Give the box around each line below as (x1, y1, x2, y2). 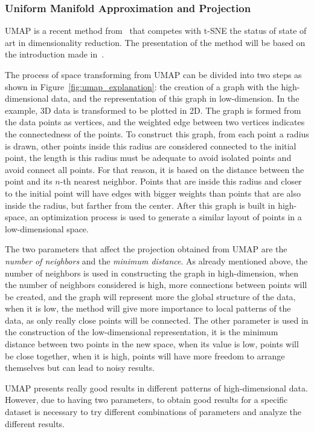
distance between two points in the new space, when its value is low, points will (5, 338, 299, 350)
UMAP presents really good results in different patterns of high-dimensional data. (5, 381, 308, 394)
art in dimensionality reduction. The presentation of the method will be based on (5, 36, 306, 48)
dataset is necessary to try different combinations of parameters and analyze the (5, 405, 302, 418)
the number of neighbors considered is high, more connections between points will (5, 278, 307, 291)
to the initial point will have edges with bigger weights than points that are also (5, 186, 301, 199)
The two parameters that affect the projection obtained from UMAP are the (5, 243, 287, 255)
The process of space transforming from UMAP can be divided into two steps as (5, 68, 302, 80)
